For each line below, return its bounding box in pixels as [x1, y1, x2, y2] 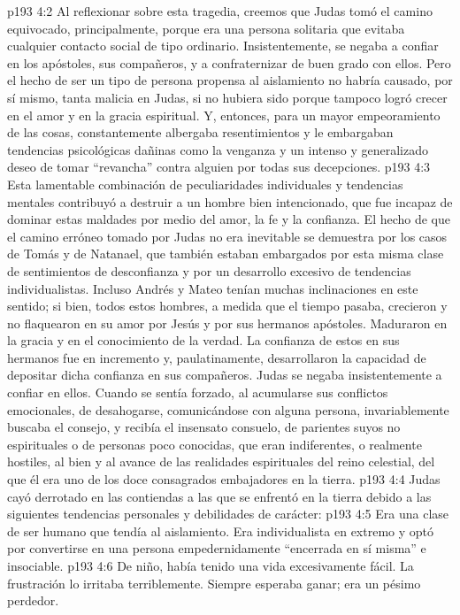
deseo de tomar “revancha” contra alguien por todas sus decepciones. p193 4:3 [7, 158, 431, 176]
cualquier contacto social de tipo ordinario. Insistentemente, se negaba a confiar [7, 36, 439, 55]
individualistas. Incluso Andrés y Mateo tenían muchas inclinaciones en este [7, 279, 418, 297]
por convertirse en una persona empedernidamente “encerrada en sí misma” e [7, 539, 426, 557]
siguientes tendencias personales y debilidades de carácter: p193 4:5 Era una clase [7, 504, 449, 523]
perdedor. [7, 591, 59, 610]
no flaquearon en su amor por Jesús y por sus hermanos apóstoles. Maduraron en [7, 313, 448, 332]
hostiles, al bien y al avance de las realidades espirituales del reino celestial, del [7, 452, 435, 471]
